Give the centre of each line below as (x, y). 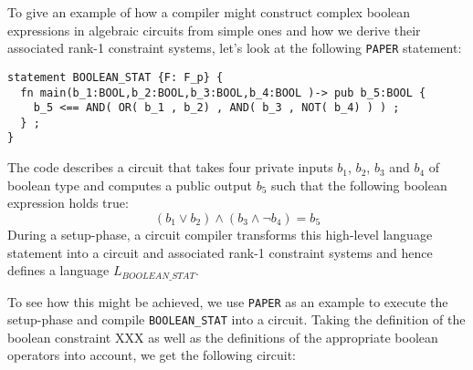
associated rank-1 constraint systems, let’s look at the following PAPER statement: (235, 48)
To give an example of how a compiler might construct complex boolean (209, 12)
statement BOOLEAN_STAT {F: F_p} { (116, 77)
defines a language (58, 270)
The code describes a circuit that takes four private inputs (170, 167)
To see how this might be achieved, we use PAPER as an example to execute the (228, 301)
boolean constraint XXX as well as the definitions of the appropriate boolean (223, 337)
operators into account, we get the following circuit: (152, 355)
